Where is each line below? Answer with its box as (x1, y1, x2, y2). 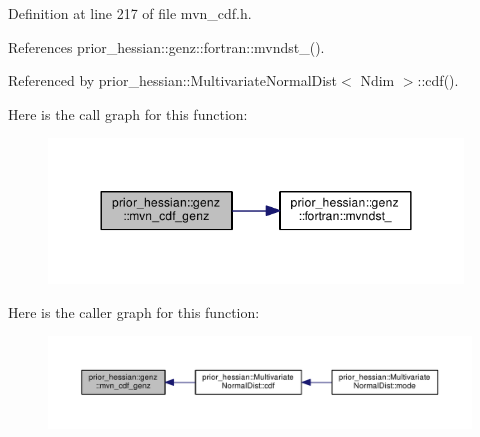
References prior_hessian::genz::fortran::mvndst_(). (8, 36, 325, 57)
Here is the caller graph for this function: (8, 301, 260, 322)
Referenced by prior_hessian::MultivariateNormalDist (8, 70, 338, 91)
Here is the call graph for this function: (8, 103, 248, 124)
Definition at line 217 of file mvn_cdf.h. (8, 3, 252, 23)
